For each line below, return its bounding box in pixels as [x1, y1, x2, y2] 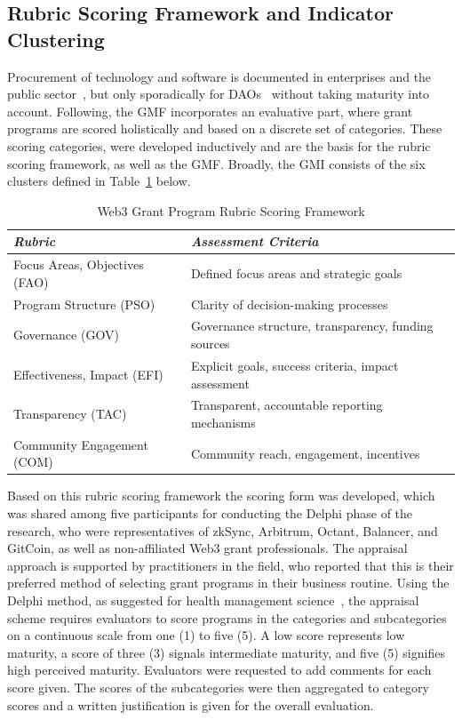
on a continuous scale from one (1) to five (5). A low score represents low [7, 626, 405, 644]
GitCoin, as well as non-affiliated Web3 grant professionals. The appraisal [7, 539, 408, 557]
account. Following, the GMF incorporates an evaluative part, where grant [7, 101, 413, 120]
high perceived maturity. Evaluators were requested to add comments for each [7, 660, 432, 679]
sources [190, 334, 230, 353]
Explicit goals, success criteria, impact [190, 356, 399, 374]
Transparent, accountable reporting [190, 396, 383, 414]
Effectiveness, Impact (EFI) [13, 364, 163, 383]
